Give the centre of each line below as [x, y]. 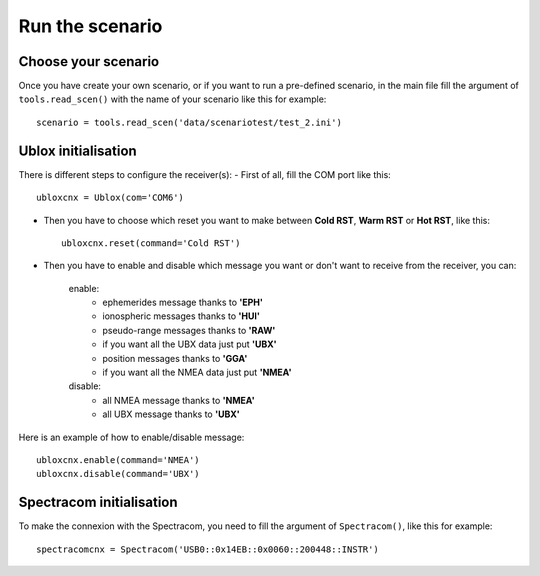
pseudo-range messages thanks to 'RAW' [189, 330]
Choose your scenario [89, 61]
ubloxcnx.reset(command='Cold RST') [151, 243]
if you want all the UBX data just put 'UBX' [189, 344]
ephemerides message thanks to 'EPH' [183, 302]
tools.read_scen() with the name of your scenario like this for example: [172, 99]
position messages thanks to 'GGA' [175, 358]
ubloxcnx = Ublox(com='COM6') [110, 198]
